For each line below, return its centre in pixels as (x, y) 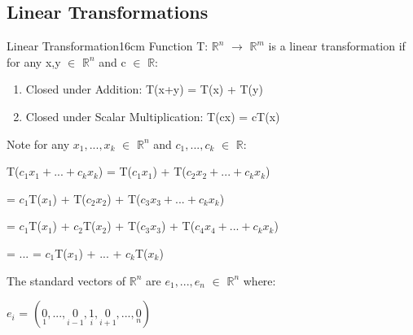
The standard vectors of (66, 280)
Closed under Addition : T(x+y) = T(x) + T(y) (144, 89)
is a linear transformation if (337, 46)
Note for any (38, 144)
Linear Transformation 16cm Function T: (108, 46)
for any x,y (34, 61)
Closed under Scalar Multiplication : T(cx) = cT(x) (153, 116)
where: (259, 280)
